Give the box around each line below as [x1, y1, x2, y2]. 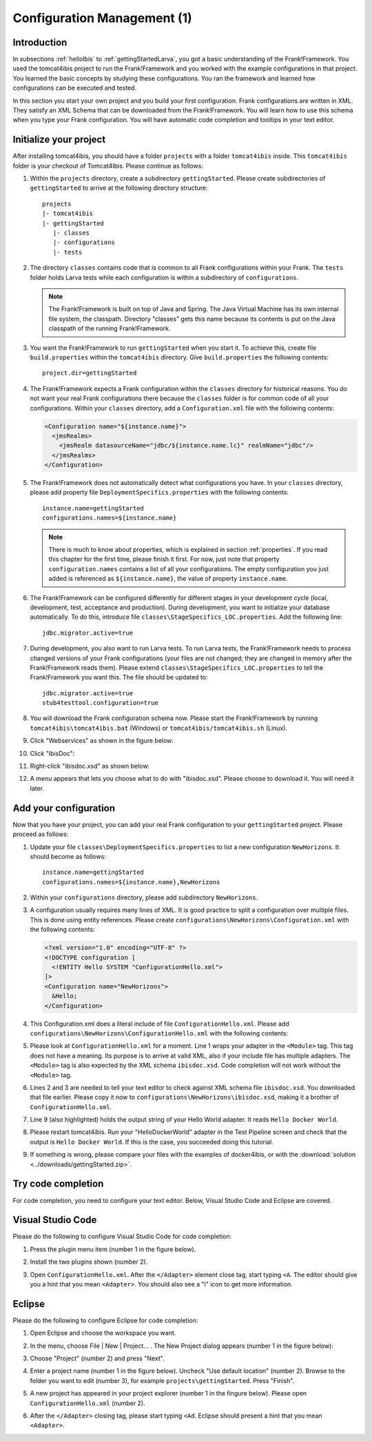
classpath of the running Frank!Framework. [48, 324, 172, 332]
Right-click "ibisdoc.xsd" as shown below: [30, 762, 150, 771]
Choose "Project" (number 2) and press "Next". [30, 1354, 165, 1362]
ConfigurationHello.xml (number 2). [30, 1399, 145, 1407]
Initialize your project [12, 134, 106, 146]
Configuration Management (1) [12, 10, 192, 26]
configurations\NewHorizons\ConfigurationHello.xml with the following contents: [30, 1028, 289, 1037]
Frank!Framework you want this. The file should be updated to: [30, 673, 208, 682]
